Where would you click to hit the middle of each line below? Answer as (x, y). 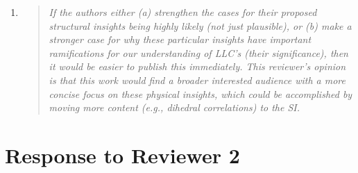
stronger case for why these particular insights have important (180, 39)
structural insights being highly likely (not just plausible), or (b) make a (200, 25)
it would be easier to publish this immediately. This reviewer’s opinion (197, 66)
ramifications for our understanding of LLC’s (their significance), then (198, 52)
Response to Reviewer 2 (122, 155)
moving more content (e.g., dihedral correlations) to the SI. (174, 107)
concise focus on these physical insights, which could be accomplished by (201, 93)
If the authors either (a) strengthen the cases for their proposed (183, 12)
